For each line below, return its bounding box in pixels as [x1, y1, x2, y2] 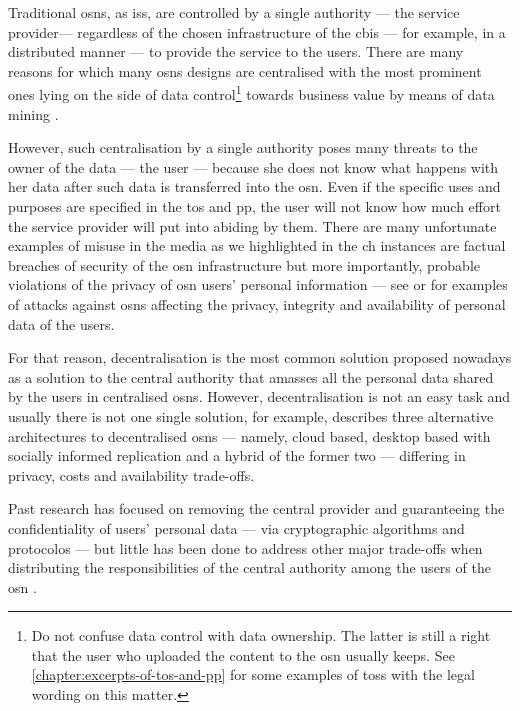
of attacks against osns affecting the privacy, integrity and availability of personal [8, 293, 506, 314]
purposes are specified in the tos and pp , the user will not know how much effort [8, 196, 501, 216]
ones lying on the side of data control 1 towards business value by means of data [8, 81, 495, 105]
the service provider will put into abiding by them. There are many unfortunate [8, 215, 497, 236]
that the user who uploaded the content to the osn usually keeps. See [31, 644, 455, 665]
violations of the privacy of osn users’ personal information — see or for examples [8, 274, 508, 295]
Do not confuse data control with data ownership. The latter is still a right [31, 625, 491, 646]
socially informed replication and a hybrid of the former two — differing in [8, 445, 466, 466]
